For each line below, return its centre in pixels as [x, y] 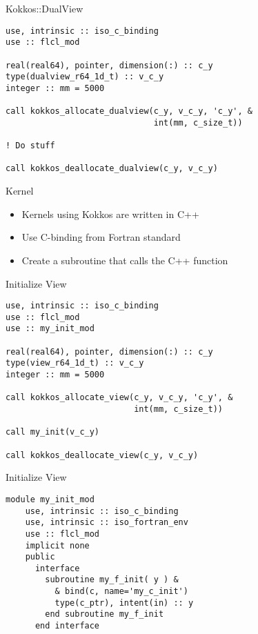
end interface [67, 626]
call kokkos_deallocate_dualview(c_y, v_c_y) [112, 169]
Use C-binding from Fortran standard [101, 237]
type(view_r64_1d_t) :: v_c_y [75, 363]
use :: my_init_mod [50, 329]
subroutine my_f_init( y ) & [112, 580]
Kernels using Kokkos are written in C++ [110, 214]
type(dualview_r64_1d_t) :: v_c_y [85, 77]
